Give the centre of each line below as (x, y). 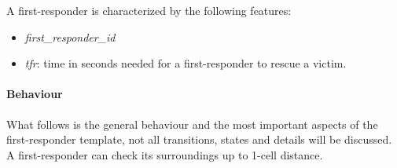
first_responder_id (70, 37)
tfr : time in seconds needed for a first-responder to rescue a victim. (186, 63)
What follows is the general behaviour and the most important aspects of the (192, 124)
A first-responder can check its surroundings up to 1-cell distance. (165, 154)
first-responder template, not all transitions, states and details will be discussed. (199, 139)
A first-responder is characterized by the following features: (149, 10)
